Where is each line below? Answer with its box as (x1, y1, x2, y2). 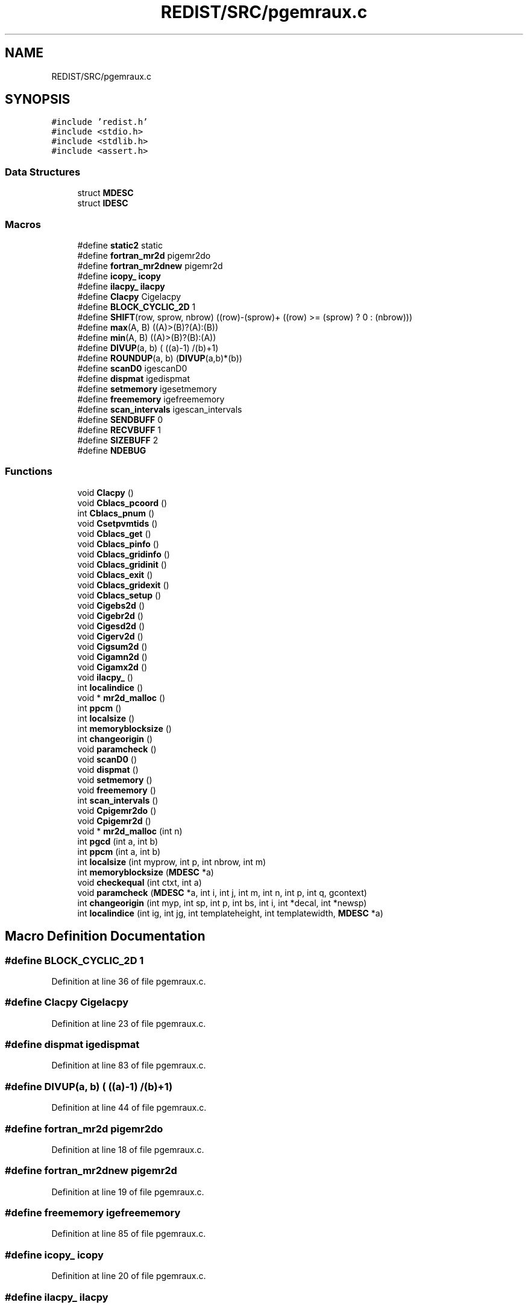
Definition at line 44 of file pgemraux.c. (51, 1102, 207, 1113)
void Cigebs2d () (77, 600, 145, 611)
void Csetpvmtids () (77, 518, 158, 529)
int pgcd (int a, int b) (77, 836, 159, 846)
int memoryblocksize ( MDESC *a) (77, 866, 214, 877)
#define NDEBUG (77, 445, 146, 456)
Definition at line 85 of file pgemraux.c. (51, 1228, 206, 1239)
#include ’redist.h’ (51, 117, 148, 127)
